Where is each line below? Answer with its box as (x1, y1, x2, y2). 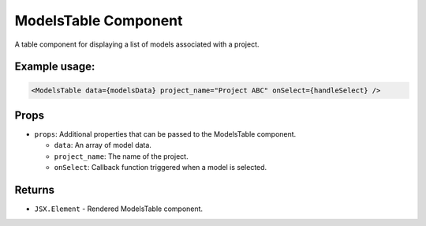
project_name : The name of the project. (54, 151, 189, 161)
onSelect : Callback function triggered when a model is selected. (54, 163, 267, 172)
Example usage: (14, 60, 95, 73)
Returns (14, 183, 55, 197)
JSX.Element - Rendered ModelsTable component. (34, 204, 204, 213)
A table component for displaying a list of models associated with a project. (14, 40, 260, 49)
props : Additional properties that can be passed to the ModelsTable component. (34, 130, 297, 139)
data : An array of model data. (54, 141, 151, 150)
